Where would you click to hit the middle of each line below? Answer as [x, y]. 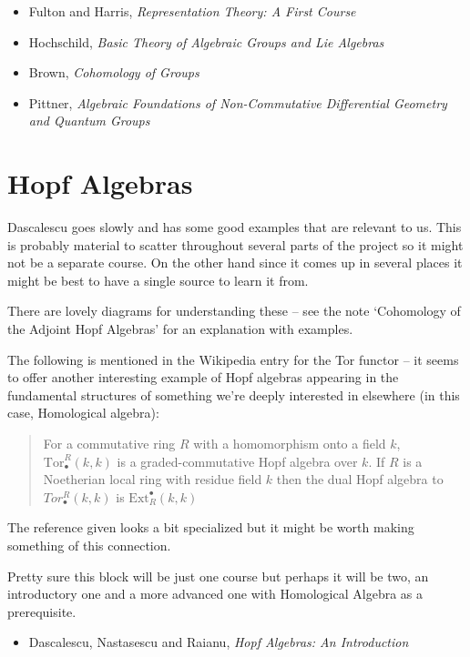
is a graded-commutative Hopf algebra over [237, 461]
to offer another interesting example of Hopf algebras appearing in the [203, 377]
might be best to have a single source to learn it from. [158, 280]
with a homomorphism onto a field [290, 444]
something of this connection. [89, 545]
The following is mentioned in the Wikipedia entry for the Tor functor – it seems [233, 359]
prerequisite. [42, 611]
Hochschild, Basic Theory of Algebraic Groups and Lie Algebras [206, 41]
